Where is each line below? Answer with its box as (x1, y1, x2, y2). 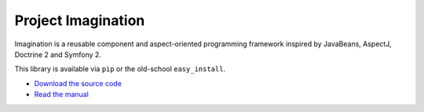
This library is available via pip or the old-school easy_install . (14, 64, 226, 74)
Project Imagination (14, 12, 145, 29)
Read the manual (34, 90, 90, 99)
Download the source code (34, 78, 122, 88)
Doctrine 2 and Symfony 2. (14, 49, 102, 59)
